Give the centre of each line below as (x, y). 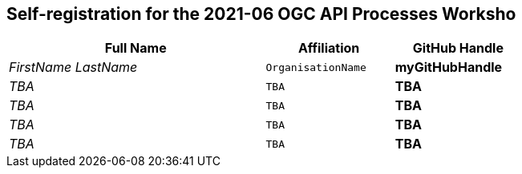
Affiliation (329, 48)
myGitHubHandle (449, 67)
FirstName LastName (73, 67)
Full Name (136, 48)
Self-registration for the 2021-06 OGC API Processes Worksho (261, 14)
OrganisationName (316, 67)
